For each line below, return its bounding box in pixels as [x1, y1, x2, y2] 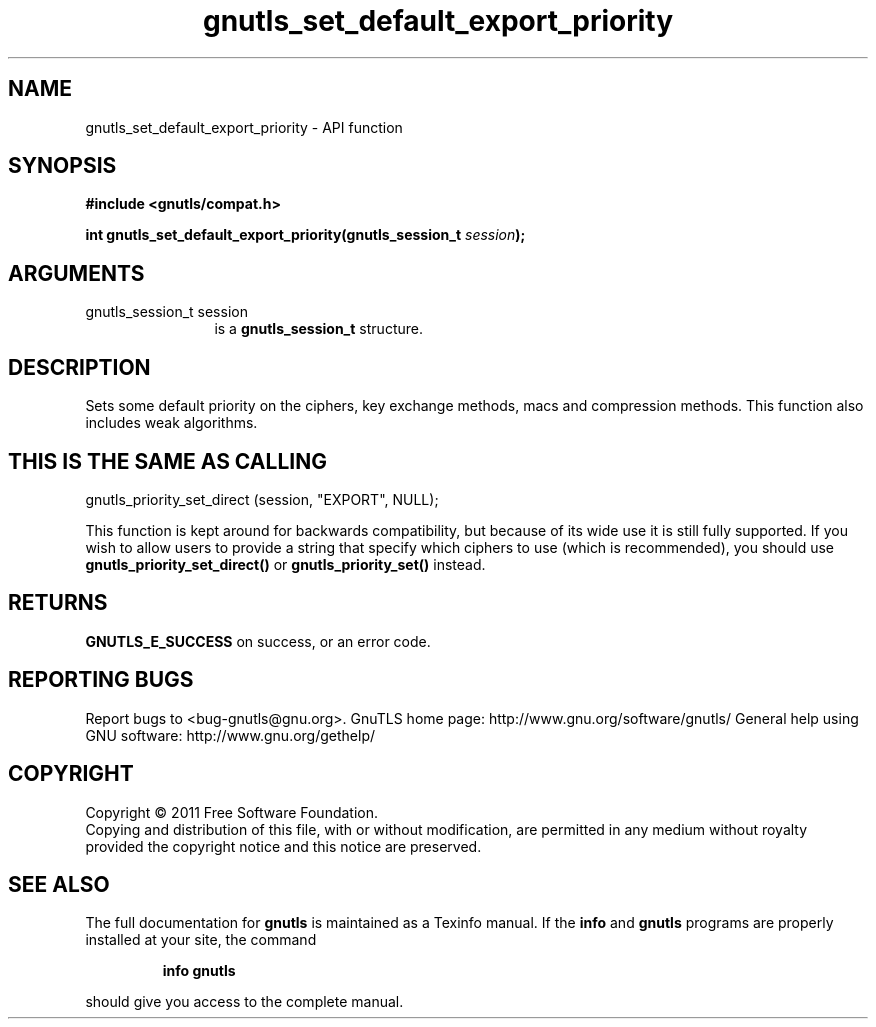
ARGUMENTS [8, 260, 145, 286]
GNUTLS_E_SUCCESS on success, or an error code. [85, 632, 431, 650]
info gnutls [162, 962, 236, 980]
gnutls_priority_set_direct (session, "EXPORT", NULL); [85, 490, 439, 508]
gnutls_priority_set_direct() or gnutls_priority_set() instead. [85, 555, 486, 573]
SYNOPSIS [8, 153, 117, 179]
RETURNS [8, 590, 108, 616]
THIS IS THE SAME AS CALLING [8, 448, 327, 474]
